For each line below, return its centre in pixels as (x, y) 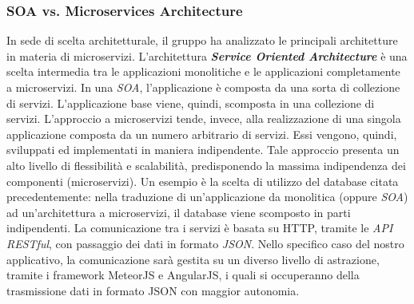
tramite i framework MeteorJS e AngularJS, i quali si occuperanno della (183, 275)
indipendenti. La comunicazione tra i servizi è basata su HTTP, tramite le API (200, 228)
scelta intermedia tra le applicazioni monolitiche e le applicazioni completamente (203, 71)
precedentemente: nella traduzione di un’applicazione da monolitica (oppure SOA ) (207, 197)
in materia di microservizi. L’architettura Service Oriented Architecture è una (207, 55)
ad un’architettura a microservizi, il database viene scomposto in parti (179, 212)
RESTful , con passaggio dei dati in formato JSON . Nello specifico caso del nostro (205, 243)
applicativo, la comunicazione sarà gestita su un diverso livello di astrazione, (193, 259)
